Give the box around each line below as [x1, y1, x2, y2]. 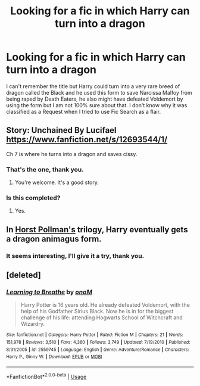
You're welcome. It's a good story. [14, 179, 99, 186]
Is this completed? [6, 194, 61, 202]
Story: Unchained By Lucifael [6, 125, 117, 135]
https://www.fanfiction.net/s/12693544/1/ [6, 135, 168, 145]
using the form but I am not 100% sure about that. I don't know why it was [6, 101, 187, 108]
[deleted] [6, 270, 42, 281]
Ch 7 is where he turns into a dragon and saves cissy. [6, 150, 137, 157]
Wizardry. [20, 320, 45, 328]
